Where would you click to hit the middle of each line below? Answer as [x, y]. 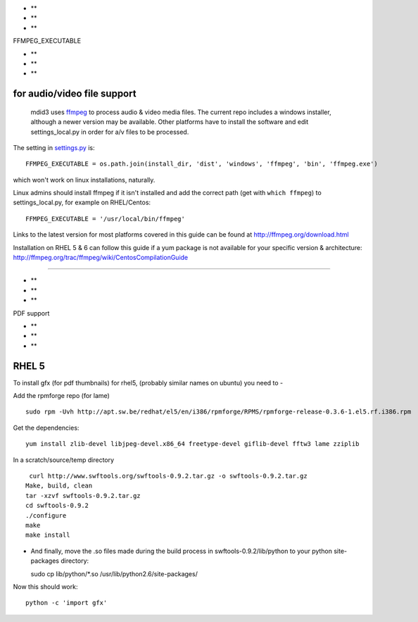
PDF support [31, 313]
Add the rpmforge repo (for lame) [62, 396]
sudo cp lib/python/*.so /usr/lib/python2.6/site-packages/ [114, 573]
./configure [46, 515]
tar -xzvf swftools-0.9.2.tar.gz [83, 496]
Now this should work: [45, 586]
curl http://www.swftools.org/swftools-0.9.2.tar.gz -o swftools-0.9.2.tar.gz [168, 476]
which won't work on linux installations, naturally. [84, 180]
